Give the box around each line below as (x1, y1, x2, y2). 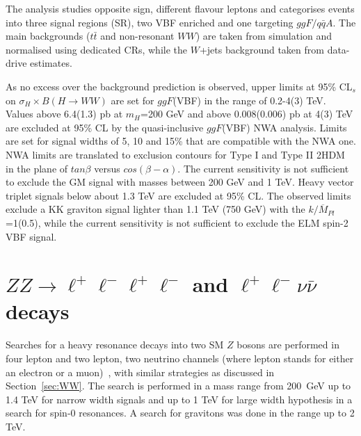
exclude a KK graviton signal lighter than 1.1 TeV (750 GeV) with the (6, 202, 305, 216)
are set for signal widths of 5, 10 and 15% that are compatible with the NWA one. (6, 134, 356, 148)
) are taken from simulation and (195, 29, 332, 43)
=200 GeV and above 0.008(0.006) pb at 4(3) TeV (140, 106, 353, 121)
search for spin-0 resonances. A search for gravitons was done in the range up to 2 (6, 405, 355, 420)
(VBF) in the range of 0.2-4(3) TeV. (173, 92, 326, 107)
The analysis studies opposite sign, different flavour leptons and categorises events (6, 1, 355, 15)
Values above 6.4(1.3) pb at (6, 106, 123, 121)
